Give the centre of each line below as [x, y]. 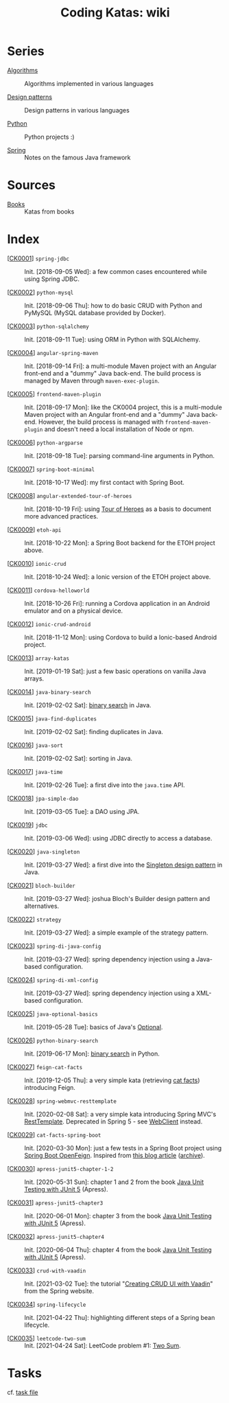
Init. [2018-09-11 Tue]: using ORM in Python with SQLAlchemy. [112, 339]
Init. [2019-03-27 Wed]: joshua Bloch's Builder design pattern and [117, 898]
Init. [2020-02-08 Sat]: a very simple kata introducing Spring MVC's [120, 1114]
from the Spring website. [59, 1291]
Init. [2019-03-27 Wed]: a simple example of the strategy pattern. [116, 933]
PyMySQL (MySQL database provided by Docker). [95, 312]
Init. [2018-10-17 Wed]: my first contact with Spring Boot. [105, 482]
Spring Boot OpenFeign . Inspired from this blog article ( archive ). [115, 1155]
